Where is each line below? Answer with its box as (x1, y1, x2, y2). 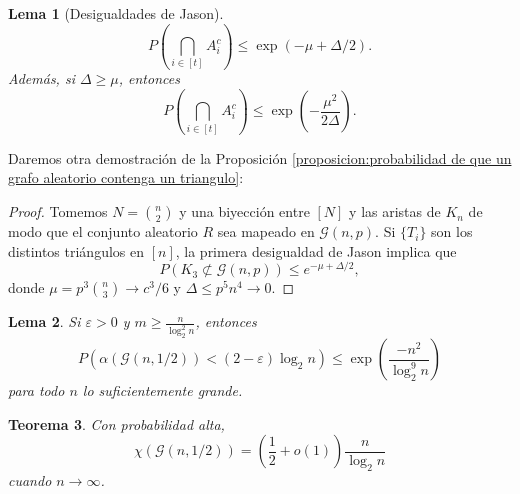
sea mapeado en (217, 221, 315, 242)
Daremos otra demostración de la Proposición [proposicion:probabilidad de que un (8, 147, 512, 168)
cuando (8, 469, 52, 490)
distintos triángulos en (8, 240, 145, 261)
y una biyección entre (179, 201, 310, 222)
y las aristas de (349, 201, 441, 222)
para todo (8, 380, 65, 401)
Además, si (8, 68, 75, 89)
